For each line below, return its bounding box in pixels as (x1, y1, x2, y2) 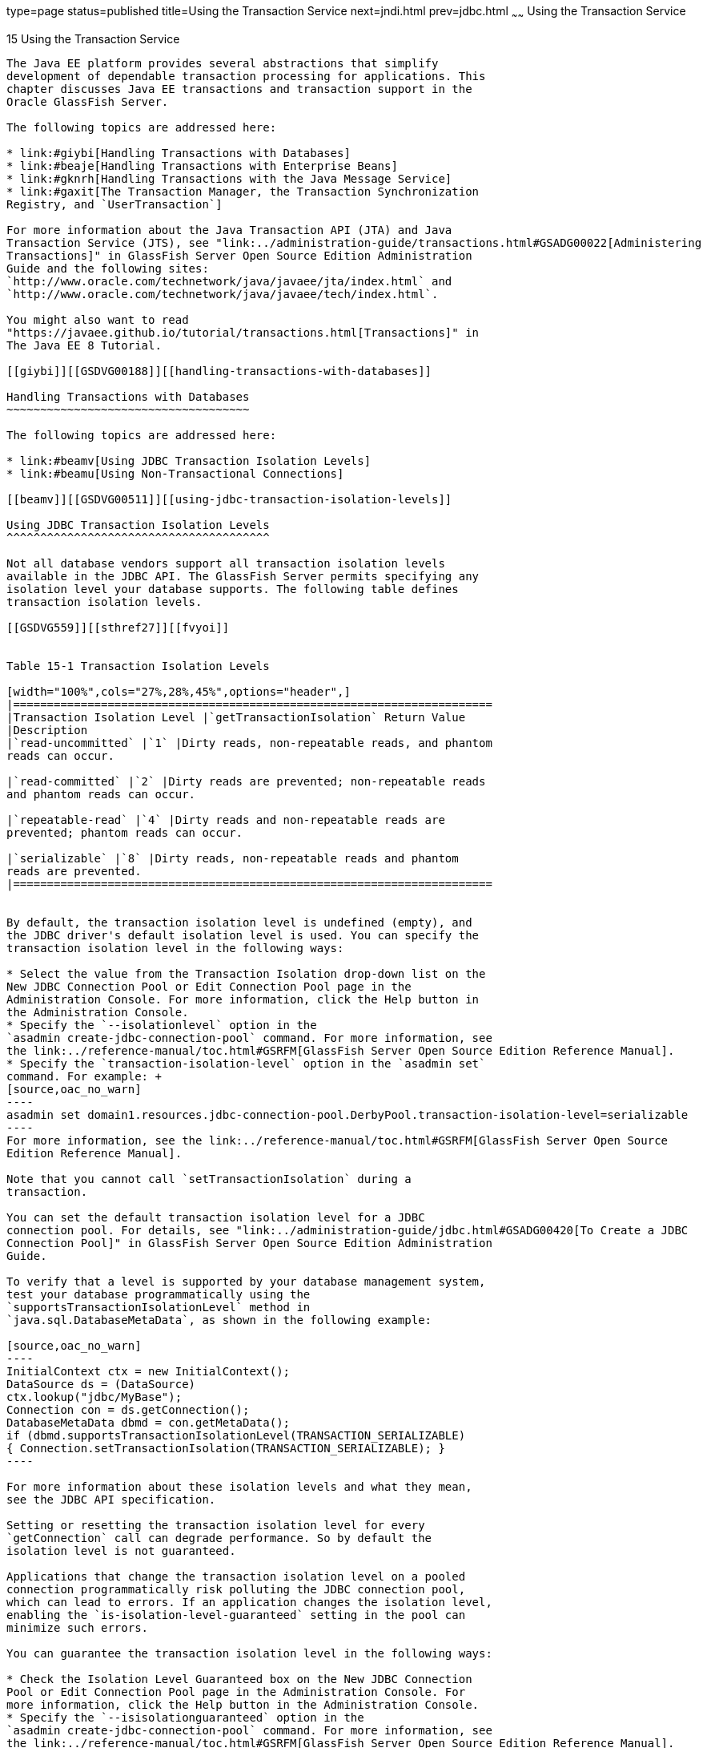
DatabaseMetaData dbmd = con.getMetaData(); (6, 1415, 291, 1429)
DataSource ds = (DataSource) (6, 1377, 196, 1391)
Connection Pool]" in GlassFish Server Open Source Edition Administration (6, 1236, 492, 1249)
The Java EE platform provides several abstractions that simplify (6, 56, 439, 70)
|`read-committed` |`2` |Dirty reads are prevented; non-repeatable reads (6, 774, 486, 788)
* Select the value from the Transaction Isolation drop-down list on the (6, 967, 486, 980)
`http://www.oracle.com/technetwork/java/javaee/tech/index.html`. (6, 287, 439, 301)
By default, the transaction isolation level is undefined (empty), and (6, 915, 472, 929)
